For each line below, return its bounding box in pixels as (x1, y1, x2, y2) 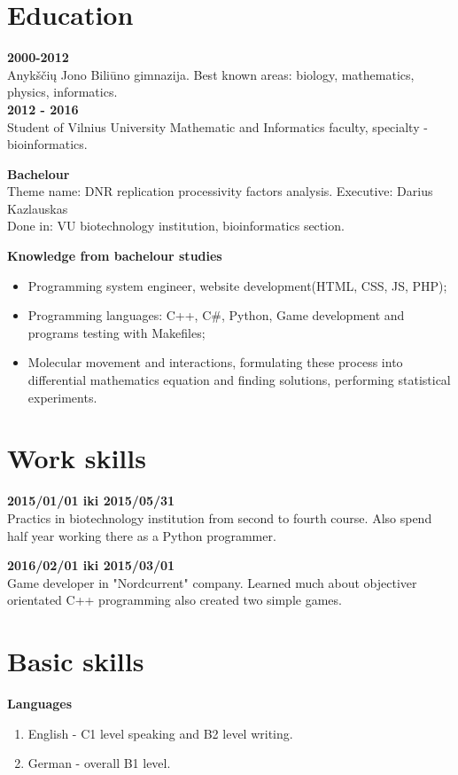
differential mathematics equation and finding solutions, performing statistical (27, 371, 451, 389)
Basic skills (7, 643, 144, 679)
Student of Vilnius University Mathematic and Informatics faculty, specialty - (7, 117, 428, 136)
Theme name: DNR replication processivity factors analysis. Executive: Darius (7, 182, 433, 200)
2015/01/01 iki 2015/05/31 (7, 491, 175, 510)
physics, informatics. (7, 82, 118, 101)
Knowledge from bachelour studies (7, 247, 222, 265)
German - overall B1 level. (27, 754, 171, 772)
